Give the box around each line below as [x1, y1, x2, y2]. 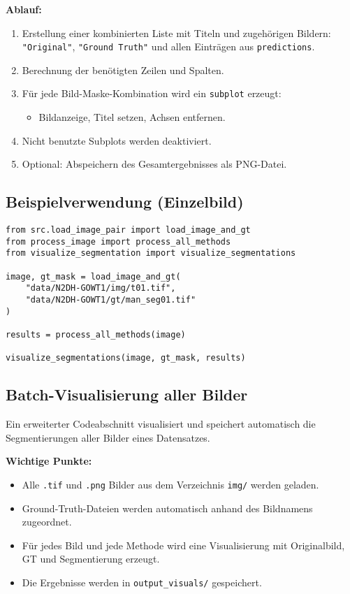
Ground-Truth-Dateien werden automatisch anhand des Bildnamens [22, 500, 313, 515]
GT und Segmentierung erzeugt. [22, 551, 160, 566]
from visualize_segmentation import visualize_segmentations [6, 248, 296, 259]
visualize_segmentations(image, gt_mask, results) [6, 353, 246, 363]
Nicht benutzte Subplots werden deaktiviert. [22, 133, 212, 147]
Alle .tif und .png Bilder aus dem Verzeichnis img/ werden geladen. [22, 477, 319, 491]
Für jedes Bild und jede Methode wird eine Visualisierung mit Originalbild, [22, 537, 345, 552]
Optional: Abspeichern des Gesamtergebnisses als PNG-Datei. [22, 157, 287, 171]
